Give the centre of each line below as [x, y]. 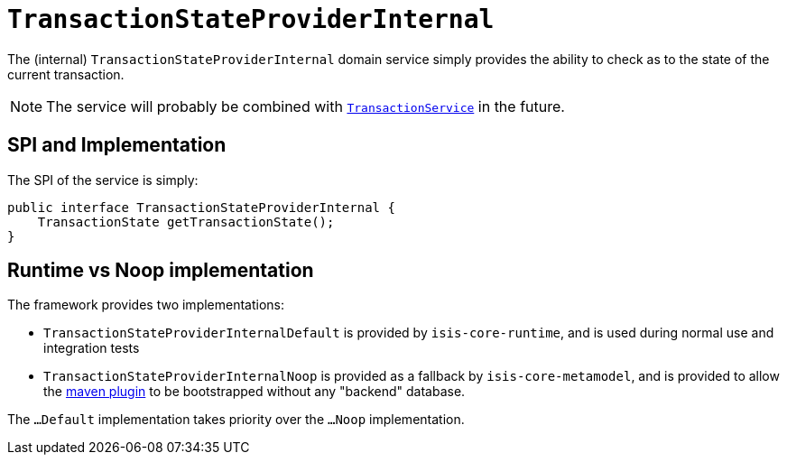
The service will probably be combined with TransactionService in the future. [306, 106]
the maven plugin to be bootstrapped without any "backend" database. [255, 392]
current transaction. [66, 74]
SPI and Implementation [117, 145]
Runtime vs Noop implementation [161, 271]
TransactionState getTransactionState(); [186, 222]
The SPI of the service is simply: [103, 180]
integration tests [92, 348]
